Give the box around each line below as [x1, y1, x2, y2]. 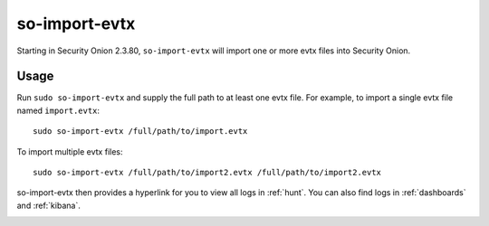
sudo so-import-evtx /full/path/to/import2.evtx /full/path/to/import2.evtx [33, 167, 382, 178]
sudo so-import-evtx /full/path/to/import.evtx [33, 127, 248, 137]
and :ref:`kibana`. [16, 200, 81, 211]
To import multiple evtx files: [16, 146, 123, 157]
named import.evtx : [16, 105, 100, 116]
